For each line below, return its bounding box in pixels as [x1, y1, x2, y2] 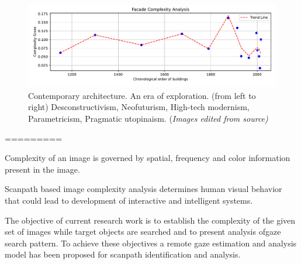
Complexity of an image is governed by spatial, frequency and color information [5, 152, 290, 164]
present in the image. [5, 163, 80, 175]
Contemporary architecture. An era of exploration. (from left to [28, 89, 256, 101]
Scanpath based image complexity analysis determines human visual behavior [5, 183, 282, 195]
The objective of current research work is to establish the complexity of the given [5, 214, 296, 226]
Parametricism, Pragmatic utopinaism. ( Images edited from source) [28, 112, 268, 124]
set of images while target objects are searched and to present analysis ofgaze [5, 225, 281, 238]
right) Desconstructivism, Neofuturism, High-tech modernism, [28, 101, 250, 113]
